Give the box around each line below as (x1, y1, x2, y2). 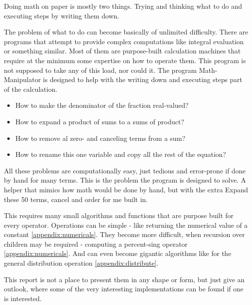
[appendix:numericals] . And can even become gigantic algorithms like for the (4, 248, 232, 258)
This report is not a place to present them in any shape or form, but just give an (4, 274, 245, 284)
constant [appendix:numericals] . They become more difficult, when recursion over (4, 229, 245, 239)
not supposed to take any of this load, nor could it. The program (4, 65, 197, 75)
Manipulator (4, 74, 41, 85)
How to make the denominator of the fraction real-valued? (15, 100, 189, 110)
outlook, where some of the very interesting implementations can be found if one (4, 284, 244, 294)
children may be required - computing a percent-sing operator (4, 238, 188, 249)
